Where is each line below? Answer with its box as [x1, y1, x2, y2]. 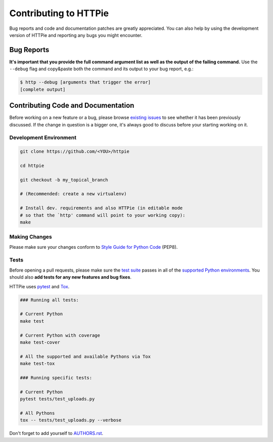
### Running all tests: [20, 297, 79, 303]
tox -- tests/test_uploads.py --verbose [20, 417, 121, 423]
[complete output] [20, 86, 66, 92]
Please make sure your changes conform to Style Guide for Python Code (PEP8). [9, 244, 178, 250]
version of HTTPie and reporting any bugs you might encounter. [9, 32, 143, 38]
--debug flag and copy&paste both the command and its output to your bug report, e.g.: [9, 66, 194, 72]
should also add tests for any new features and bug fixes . [9, 274, 131, 280]
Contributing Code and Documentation [9, 101, 134, 110]
